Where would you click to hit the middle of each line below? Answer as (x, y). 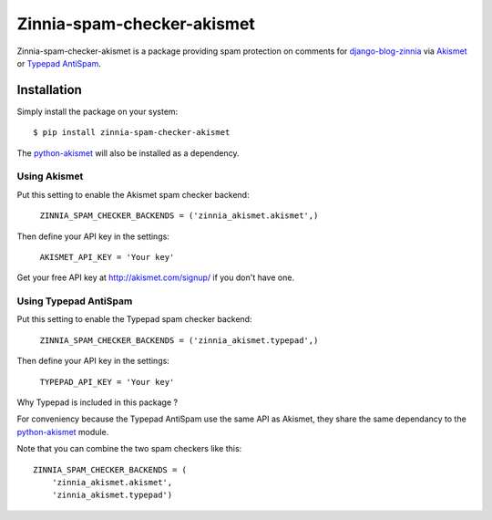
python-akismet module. (63, 432)
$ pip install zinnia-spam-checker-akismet (132, 133)
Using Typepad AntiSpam (75, 301)
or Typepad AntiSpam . (59, 63)
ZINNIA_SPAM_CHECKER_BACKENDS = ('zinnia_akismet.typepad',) (179, 340)
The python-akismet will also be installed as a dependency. (128, 153)
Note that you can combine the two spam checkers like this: (129, 449)
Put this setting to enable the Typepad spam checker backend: (134, 319)
